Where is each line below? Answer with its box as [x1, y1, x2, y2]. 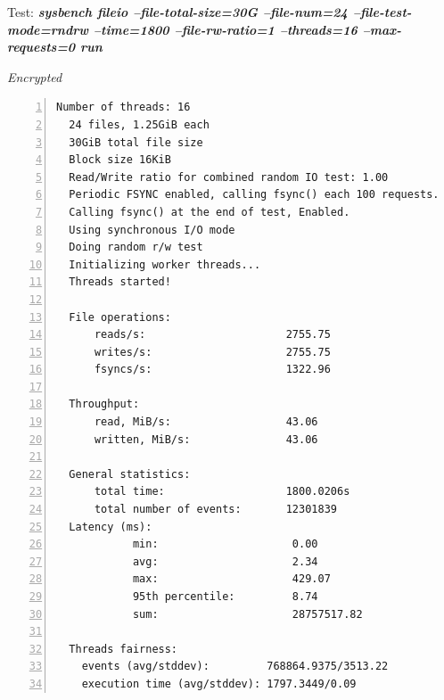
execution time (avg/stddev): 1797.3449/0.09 [81, 677, 357, 690]
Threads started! [69, 276, 171, 289]
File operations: [69, 310, 171, 324]
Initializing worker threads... [69, 258, 261, 271]
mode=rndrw [7, 20, 88, 38]
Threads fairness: [69, 642, 178, 655]
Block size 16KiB [69, 153, 171, 167]
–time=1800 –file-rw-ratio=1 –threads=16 [93, 20, 358, 38]
